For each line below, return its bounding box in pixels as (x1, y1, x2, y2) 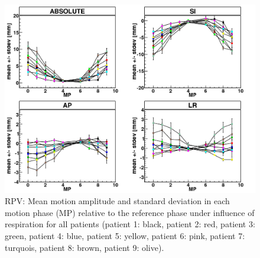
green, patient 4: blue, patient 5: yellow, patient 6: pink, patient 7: (5, 229, 245, 241)
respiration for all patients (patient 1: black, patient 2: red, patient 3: (5, 218, 255, 230)
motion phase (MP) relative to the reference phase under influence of (5, 206, 255, 218)
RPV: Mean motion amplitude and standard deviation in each (5, 195, 230, 207)
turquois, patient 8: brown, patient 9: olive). (5, 241, 164, 253)
